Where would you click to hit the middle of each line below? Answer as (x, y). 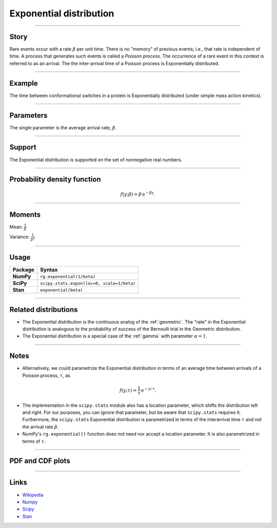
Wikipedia (33, 495)
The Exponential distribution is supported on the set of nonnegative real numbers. (96, 160)
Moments (25, 214)
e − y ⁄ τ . (149, 390)
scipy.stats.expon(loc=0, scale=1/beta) (88, 283)
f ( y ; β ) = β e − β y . (138, 194)
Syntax (49, 270)
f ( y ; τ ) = (128, 390)
